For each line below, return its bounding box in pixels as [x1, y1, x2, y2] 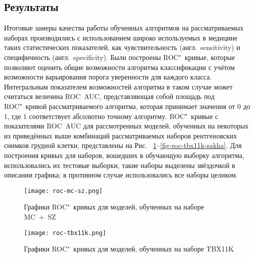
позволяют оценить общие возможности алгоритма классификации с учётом [4, 61, 235, 72]
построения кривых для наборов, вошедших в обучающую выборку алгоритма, [4, 149, 245, 160]
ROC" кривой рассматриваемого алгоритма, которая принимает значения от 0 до [4, 100, 251, 111]
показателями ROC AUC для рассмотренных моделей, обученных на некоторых [4, 120, 249, 131]
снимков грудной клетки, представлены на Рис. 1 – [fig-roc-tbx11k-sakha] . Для [4, 140, 242, 150]
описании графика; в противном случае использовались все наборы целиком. [4, 169, 238, 180]
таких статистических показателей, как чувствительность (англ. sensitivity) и [4, 42, 241, 52]
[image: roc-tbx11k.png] [24, 229, 106, 236]
